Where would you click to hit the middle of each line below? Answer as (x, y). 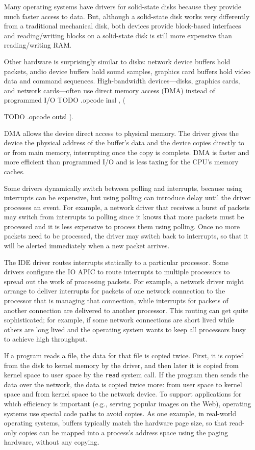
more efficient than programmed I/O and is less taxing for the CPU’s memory (121, 162)
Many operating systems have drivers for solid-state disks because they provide (123, 6)
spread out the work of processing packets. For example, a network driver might (124, 281)
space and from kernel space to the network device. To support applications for (123, 394)
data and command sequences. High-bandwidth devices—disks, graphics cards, (122, 81)
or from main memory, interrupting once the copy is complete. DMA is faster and (127, 152)
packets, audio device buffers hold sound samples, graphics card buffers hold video (127, 71)
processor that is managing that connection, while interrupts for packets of (116, 301)
